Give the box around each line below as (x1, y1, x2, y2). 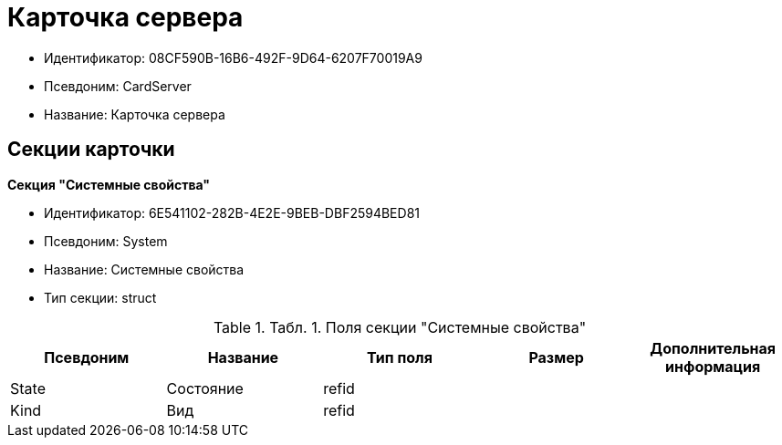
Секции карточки (7, 138, 175, 161)
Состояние (166, 378, 244, 398)
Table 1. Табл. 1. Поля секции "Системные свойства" (213, 317, 587, 336)
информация (665, 357, 761, 376)
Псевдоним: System (44, 233, 168, 249)
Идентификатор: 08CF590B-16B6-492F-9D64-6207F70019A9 (44, 49, 422, 66)
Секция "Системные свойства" (7, 176, 211, 192)
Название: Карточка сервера (44, 106, 225, 122)
